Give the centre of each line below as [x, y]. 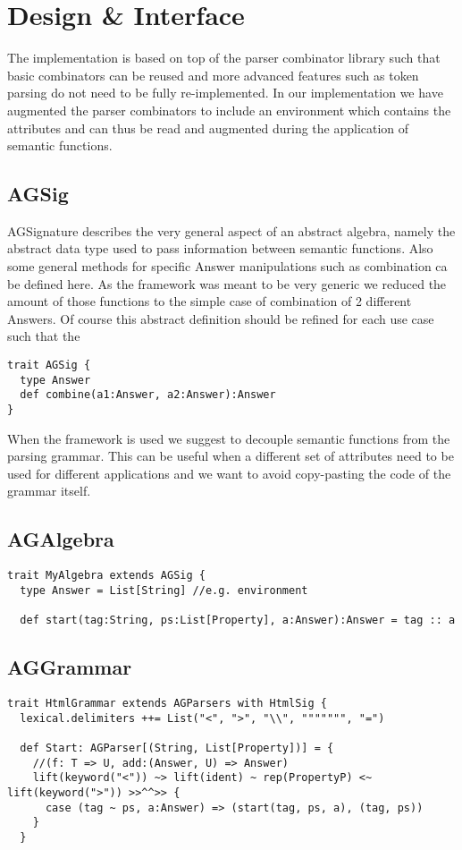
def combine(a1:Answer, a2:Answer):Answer [148, 395]
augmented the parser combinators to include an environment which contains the [229, 110]
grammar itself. [49, 491]
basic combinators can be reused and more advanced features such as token [213, 75]
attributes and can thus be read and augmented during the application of [208, 127]
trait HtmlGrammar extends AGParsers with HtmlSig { [167, 704]
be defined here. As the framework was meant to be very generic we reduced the [227, 283]
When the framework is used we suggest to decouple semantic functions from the [229, 438]
